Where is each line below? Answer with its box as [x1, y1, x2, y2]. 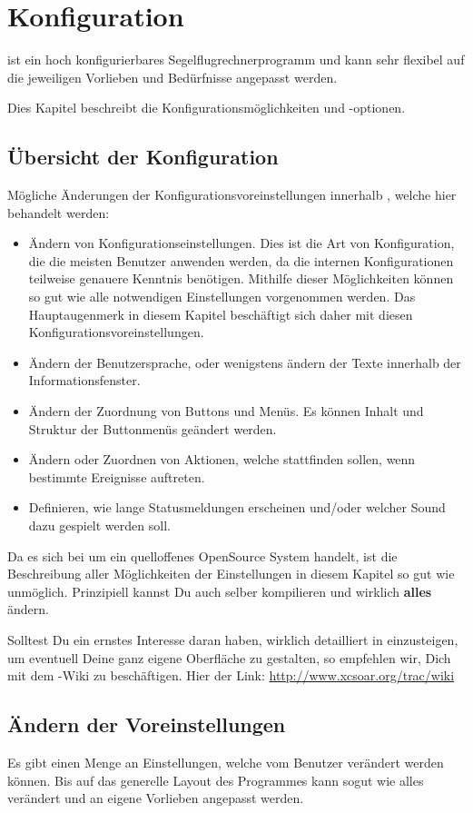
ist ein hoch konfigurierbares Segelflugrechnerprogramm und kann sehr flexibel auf [7, 50, 465, 69]
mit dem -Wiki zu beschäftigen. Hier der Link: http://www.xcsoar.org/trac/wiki [7, 666, 455, 685]
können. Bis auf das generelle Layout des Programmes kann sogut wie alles [7, 770, 424, 789]
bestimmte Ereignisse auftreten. [28, 467, 205, 486]
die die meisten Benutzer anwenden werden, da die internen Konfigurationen [28, 251, 454, 270]
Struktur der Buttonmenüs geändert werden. [28, 419, 277, 438]
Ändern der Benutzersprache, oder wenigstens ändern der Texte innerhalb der [28, 352, 461, 372]
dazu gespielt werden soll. [28, 516, 171, 535]
